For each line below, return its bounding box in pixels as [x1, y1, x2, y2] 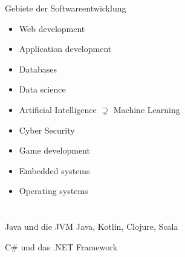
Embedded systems [19, 164, 90, 177]
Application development [19, 42, 112, 55]
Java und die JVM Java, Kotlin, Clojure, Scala [5, 220, 178, 233]
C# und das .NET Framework [5, 240, 118, 253]
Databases [19, 62, 57, 75]
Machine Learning [113, 103, 180, 115]
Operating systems [19, 184, 88, 197]
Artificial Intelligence [19, 103, 97, 115]
